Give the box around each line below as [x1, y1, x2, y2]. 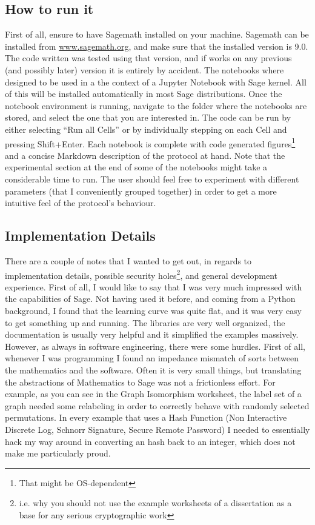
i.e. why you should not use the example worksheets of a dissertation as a [19, 497, 292, 509]
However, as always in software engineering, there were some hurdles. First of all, [5, 339, 305, 352]
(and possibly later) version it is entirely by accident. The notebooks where [5, 63, 284, 76]
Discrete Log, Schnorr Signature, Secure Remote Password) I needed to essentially [5, 423, 310, 435]
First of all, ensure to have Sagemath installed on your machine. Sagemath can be [5, 28, 309, 41]
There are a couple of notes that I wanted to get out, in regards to [5, 254, 252, 267]
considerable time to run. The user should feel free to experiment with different [5, 172, 299, 185]
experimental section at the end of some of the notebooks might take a [5, 161, 268, 173]
